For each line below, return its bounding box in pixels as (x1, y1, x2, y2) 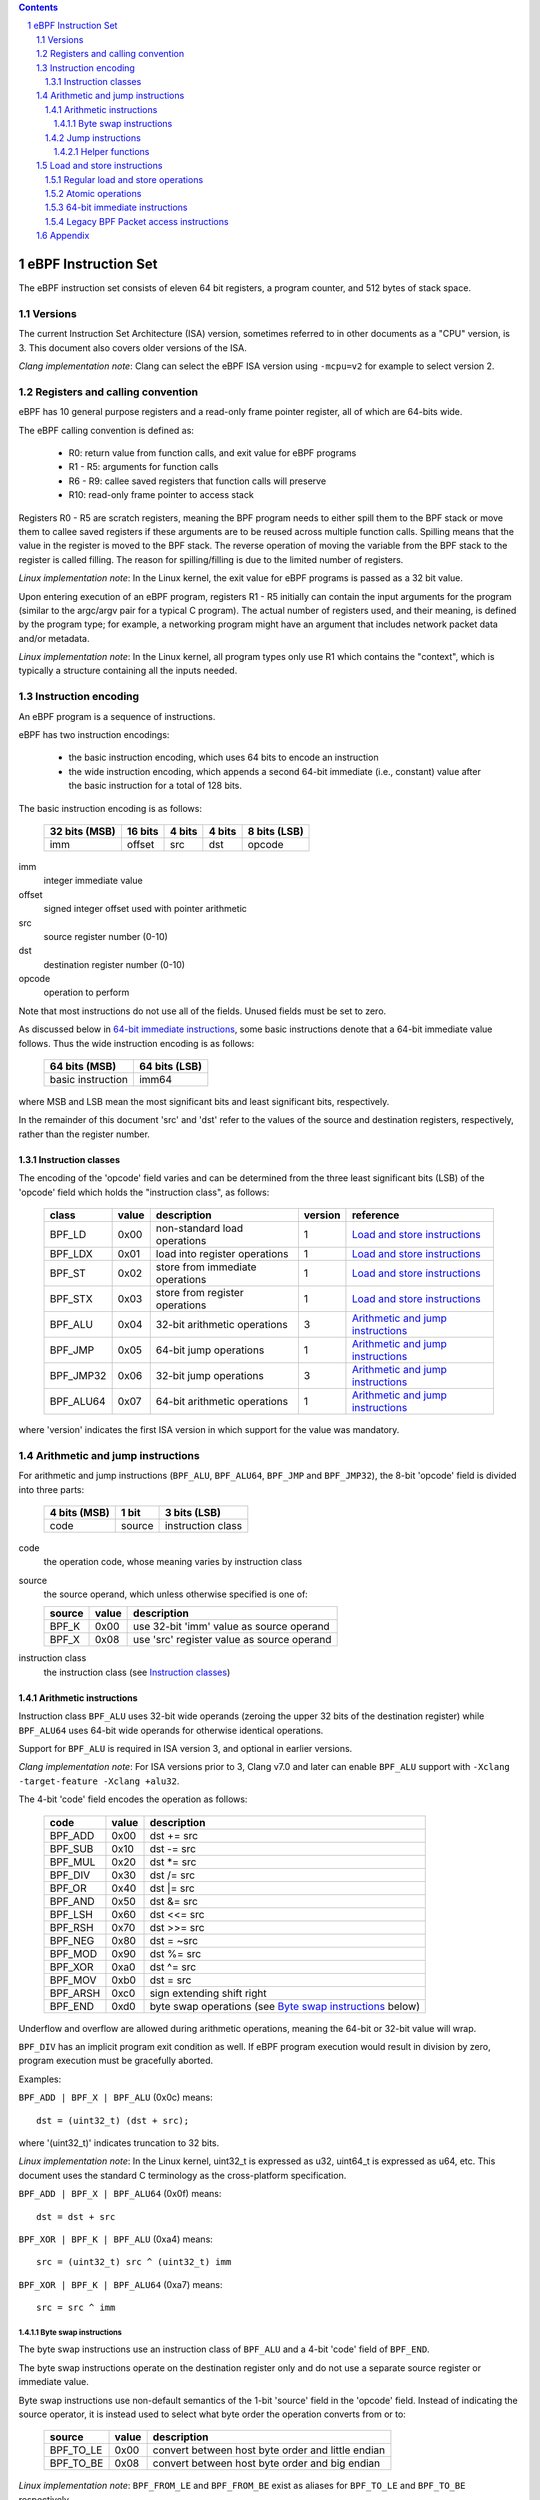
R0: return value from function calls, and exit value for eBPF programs (68, 447, 357, 459)
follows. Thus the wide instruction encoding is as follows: (18, 1037, 255, 1049)
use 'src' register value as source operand (133, 1633, 332, 1647)
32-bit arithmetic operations (155, 1317, 289, 1331)
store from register (155, 1285, 244, 1299)
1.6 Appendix (36, 230, 90, 242)
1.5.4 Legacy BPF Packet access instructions (45, 215, 229, 227)
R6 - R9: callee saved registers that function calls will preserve (68, 475, 327, 487)
